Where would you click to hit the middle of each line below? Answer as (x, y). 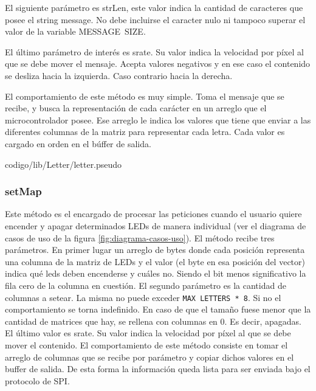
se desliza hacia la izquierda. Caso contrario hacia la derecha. (119, 75)
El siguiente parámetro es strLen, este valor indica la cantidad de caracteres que (154, 7)
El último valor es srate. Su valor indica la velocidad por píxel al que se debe (148, 333)
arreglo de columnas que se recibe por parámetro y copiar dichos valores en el (149, 357)
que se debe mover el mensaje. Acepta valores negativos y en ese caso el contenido (158, 64)
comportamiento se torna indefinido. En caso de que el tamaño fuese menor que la (158, 309)
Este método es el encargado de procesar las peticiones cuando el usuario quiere (153, 214)
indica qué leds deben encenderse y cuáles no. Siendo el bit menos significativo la (156, 273)
